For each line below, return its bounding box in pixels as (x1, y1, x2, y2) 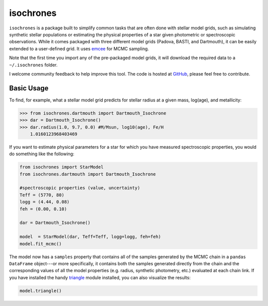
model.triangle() (19, 288, 62, 294)
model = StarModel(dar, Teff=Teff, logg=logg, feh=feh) (19, 234, 161, 240)
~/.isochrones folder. (9, 62, 58, 68)
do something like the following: (9, 151, 74, 157)
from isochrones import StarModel (19, 164, 104, 170)
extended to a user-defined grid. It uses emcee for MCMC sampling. (9, 45, 149, 52)
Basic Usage (9, 84, 49, 92)
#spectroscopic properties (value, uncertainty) (19, 185, 140, 191)
